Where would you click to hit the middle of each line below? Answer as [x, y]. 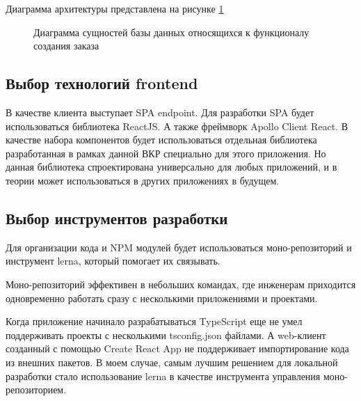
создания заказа [66, 46]
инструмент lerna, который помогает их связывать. [113, 261]
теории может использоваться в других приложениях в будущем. [143, 180]
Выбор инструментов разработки [117, 218]
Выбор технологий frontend [102, 83]
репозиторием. [36, 390]
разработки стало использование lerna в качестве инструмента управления [163, 376]
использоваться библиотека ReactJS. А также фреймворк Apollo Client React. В [177, 126]
